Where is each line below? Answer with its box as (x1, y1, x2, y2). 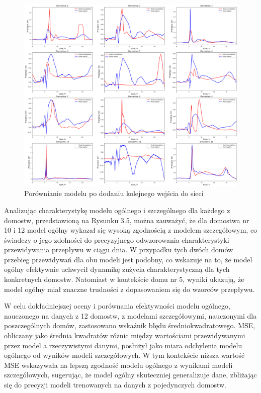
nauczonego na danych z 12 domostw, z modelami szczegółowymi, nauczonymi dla (4, 310, 257, 321)
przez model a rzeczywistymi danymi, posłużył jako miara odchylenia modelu (4, 340, 242, 350)
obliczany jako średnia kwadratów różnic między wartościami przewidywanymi (4, 330, 245, 341)
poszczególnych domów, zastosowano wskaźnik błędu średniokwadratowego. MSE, (4, 320, 255, 331)
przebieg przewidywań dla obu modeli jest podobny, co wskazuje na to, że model (4, 254, 252, 264)
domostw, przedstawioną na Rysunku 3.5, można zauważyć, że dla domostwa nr (4, 215, 249, 225)
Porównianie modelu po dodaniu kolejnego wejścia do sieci (24, 188, 204, 199)
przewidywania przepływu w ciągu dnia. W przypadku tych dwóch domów (4, 244, 233, 255)
